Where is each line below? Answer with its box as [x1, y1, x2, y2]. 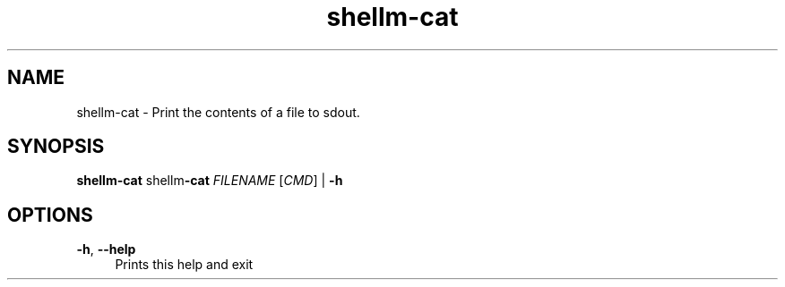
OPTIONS [7, 203, 93, 226]
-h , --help [76, 241, 136, 257]
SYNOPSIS [7, 135, 105, 158]
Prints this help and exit [115, 257, 254, 273]
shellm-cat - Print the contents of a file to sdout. [76, 104, 360, 120]
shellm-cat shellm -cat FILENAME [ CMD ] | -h [76, 173, 343, 189]
